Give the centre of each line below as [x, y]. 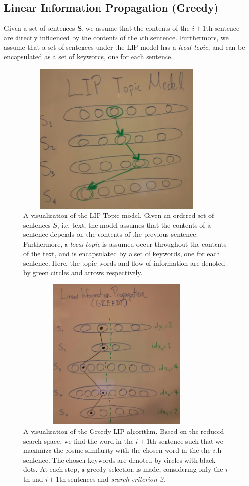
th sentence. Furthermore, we [185, 37]
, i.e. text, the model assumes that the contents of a [134, 225]
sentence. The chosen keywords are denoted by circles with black [119, 459]
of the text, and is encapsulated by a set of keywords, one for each [122, 253]
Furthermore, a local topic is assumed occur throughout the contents [125, 243]
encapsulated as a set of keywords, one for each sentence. [89, 56]
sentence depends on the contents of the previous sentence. [111, 234]
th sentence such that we [186, 441]
